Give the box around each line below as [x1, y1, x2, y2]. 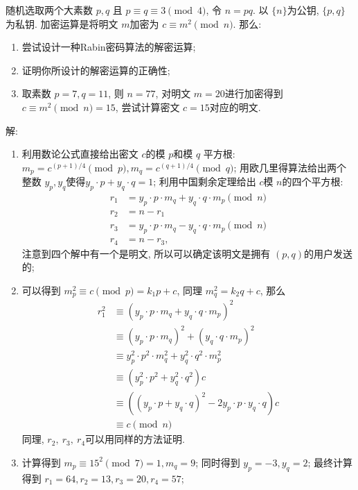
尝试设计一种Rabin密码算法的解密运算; [21, 40, 196, 54]
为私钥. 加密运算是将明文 [6, 16, 118, 31]
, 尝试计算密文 [115, 99, 180, 114]
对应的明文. [209, 99, 261, 114]
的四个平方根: [282, 174, 343, 189]
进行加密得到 [224, 86, 283, 101]
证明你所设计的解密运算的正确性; [21, 62, 170, 77]
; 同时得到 [195, 455, 240, 469]
